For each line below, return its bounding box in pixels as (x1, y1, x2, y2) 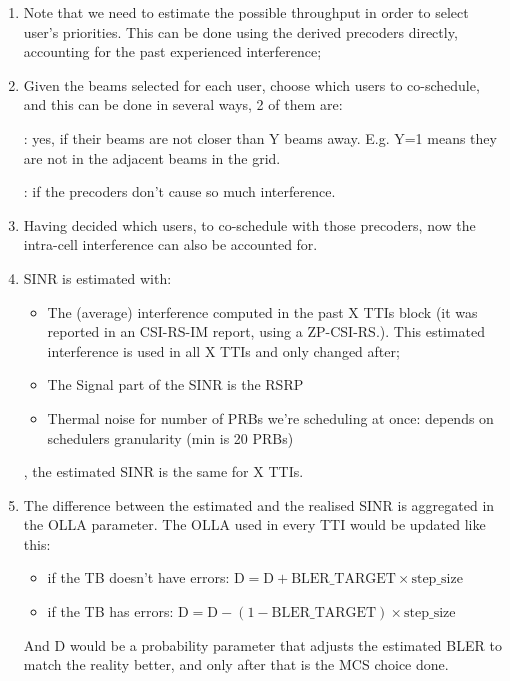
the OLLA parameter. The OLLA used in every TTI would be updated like (23, 514, 486, 535)
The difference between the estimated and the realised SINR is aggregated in (23, 494, 495, 515)
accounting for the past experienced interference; (23, 41, 322, 62)
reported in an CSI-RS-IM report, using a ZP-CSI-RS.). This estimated (47, 321, 485, 342)
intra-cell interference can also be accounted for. (23, 234, 318, 255)
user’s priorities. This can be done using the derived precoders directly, (23, 21, 458, 42)
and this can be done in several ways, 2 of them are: (23, 94, 343, 115)
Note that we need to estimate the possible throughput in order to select (23, 2, 469, 22)
